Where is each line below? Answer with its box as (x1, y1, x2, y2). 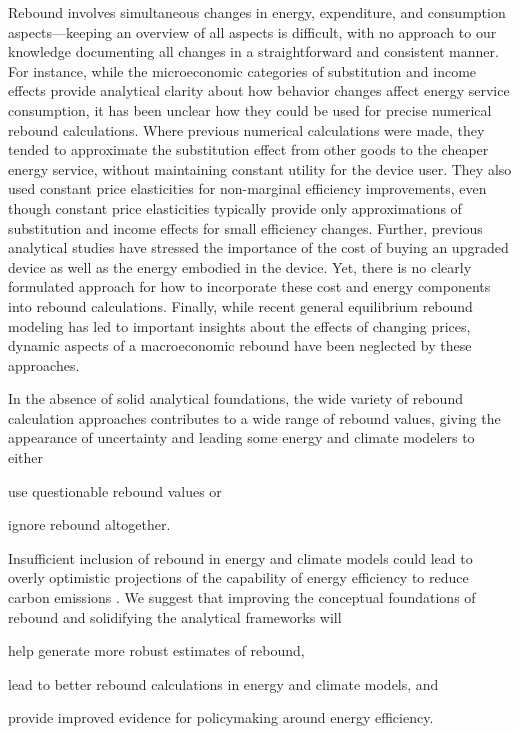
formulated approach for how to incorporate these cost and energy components (8, 276, 491, 297)
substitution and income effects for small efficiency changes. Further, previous (8, 217, 483, 238)
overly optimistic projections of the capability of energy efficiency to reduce (8, 567, 469, 588)
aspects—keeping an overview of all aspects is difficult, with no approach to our (8, 21, 497, 42)
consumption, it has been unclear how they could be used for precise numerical (8, 99, 492, 120)
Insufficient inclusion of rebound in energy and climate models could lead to (8, 547, 473, 568)
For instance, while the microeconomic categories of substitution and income (8, 60, 477, 81)
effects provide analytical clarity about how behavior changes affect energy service (8, 80, 510, 101)
